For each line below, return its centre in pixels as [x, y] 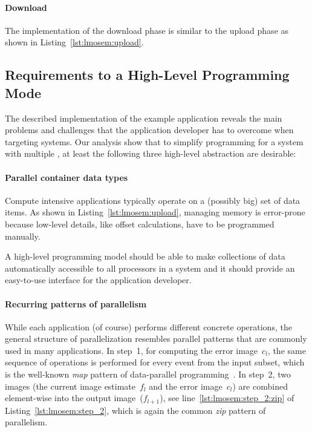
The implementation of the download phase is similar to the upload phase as [147, 30]
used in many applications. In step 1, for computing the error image [132, 350]
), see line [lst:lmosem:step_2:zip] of [227, 398]
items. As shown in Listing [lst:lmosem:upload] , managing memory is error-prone [155, 212]
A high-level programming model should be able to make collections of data [145, 256]
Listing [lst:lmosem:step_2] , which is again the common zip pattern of [135, 410]
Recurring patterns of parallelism [76, 303]
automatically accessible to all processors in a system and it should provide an [150, 268]
